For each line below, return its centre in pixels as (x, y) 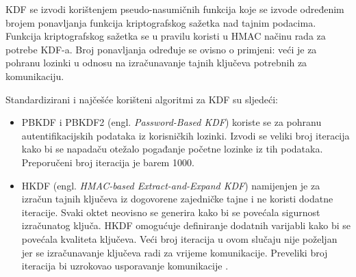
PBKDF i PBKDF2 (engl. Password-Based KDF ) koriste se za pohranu (171, 122)
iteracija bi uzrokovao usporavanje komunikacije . (125, 266)
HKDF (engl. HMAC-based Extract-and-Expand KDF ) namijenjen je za (171, 185)
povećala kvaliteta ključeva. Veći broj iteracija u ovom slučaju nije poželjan (179, 238)
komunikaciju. (35, 76)
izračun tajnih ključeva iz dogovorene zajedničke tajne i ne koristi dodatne (177, 199)
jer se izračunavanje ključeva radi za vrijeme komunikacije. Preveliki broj (175, 252)
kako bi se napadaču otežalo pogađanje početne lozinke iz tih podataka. (172, 149)
